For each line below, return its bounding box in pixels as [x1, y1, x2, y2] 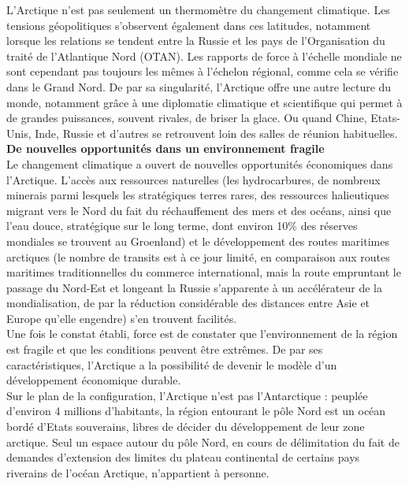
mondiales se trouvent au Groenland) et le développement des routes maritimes [6, 232, 389, 249]
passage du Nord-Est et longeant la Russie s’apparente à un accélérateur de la [6, 279, 382, 295]
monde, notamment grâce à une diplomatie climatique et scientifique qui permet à [6, 94, 403, 110]
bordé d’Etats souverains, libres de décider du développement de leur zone [6, 418, 365, 435]
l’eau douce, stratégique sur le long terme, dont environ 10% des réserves [6, 217, 358, 234]
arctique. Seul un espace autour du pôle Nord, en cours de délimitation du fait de [6, 433, 400, 450]
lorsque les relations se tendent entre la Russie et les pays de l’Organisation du [6, 32, 385, 49]
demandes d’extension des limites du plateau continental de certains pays [6, 449, 360, 466]
